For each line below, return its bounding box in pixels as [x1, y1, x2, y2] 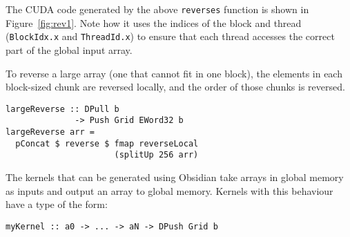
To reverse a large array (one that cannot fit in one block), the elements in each [6, 66, 342, 80]
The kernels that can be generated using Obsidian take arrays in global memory [6, 169, 344, 184]
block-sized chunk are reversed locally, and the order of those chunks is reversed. [6, 79, 345, 94]
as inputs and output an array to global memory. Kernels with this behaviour [6, 183, 333, 198]
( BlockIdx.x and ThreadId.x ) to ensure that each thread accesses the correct [6, 29, 335, 44]
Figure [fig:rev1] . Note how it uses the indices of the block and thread [6, 15, 302, 30]
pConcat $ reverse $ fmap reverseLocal [15, 138, 199, 149]
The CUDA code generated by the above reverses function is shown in [6, 2, 309, 16]
